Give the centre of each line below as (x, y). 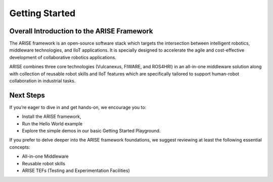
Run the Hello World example (52, 123)
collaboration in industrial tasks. (42, 81)
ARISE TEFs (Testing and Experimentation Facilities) (76, 171)
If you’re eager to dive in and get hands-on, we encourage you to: (78, 107)
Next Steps (27, 95)
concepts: (20, 147)
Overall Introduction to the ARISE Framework (81, 31)
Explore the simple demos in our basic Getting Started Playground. (91, 131)
